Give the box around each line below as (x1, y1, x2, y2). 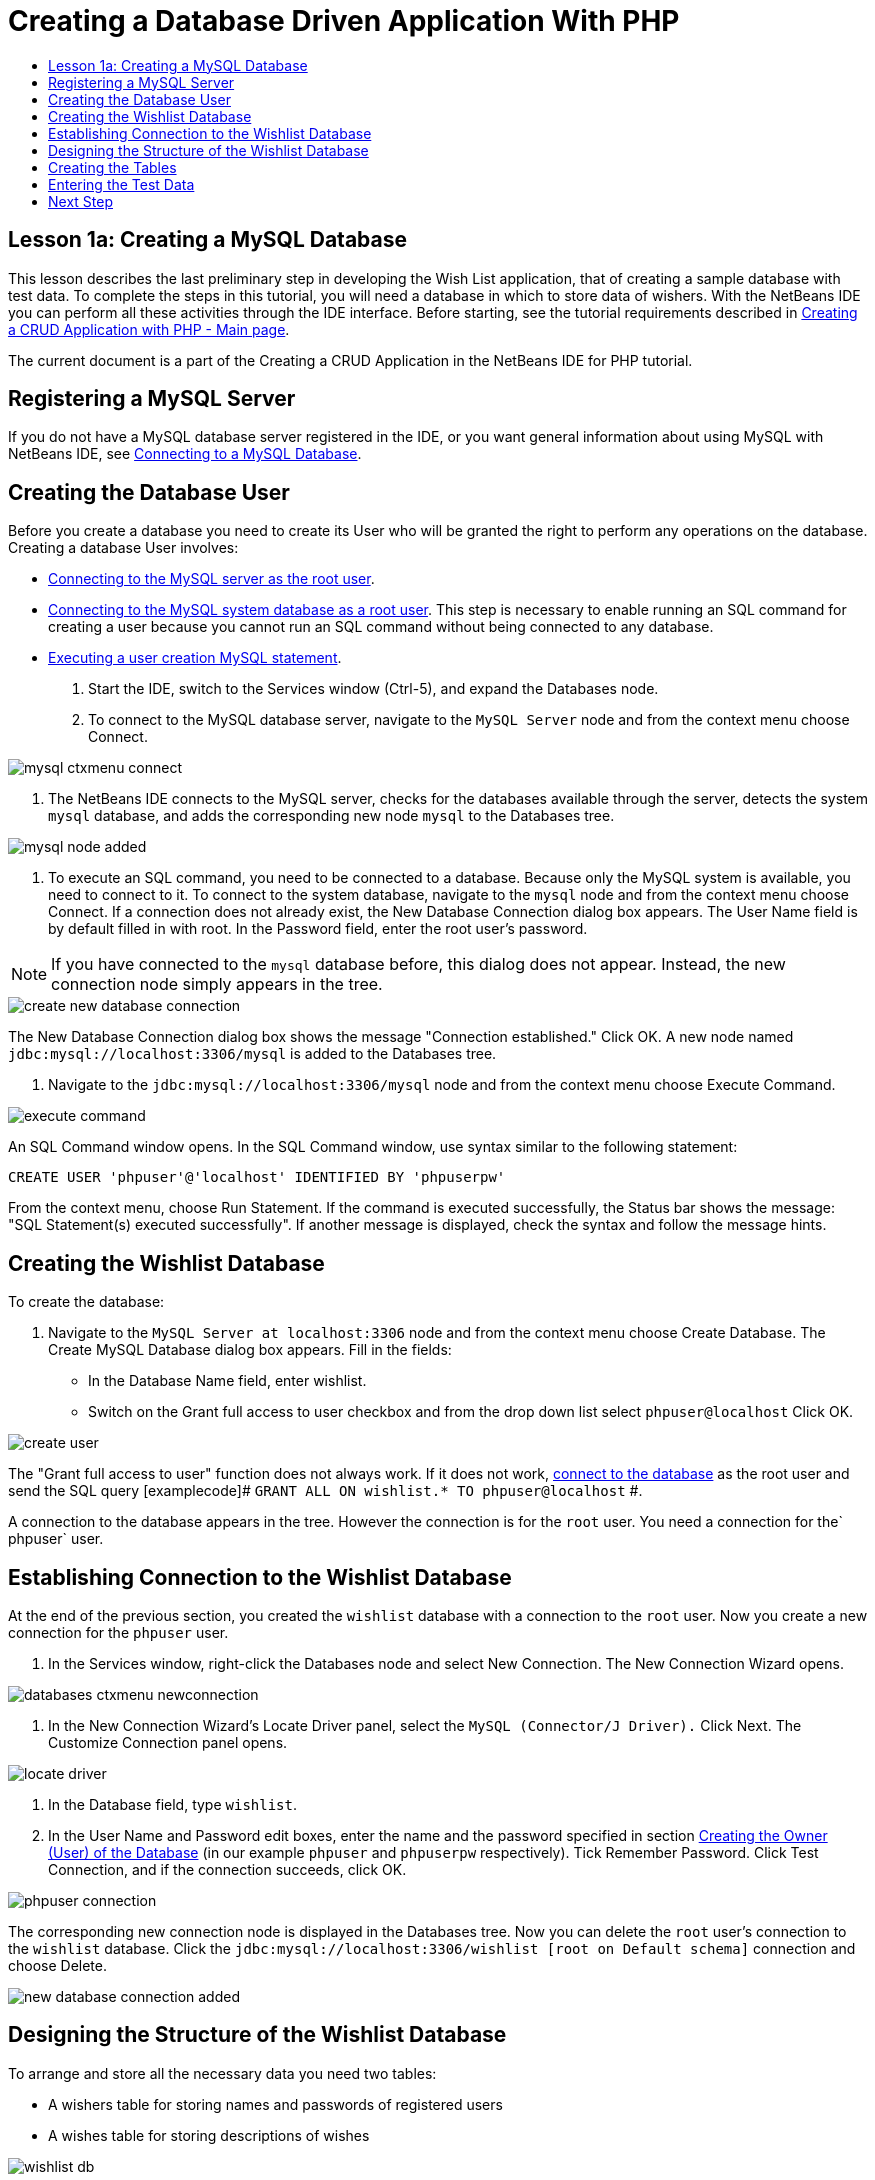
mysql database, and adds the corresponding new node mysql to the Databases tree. (48, 807, 615, 825)
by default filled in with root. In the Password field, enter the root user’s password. (48, 920, 588, 938)
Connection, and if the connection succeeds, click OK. (48, 1860, 407, 1878)
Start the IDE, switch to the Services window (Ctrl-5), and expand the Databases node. (88, 680, 659, 698)
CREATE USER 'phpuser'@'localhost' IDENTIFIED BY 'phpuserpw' (8, 1169, 506, 1186)
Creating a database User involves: (8, 539, 239, 557)
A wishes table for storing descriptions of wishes (48, 2126, 370, 2144)
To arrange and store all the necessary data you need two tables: (8, 2064, 437, 2082)
